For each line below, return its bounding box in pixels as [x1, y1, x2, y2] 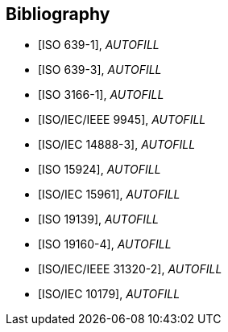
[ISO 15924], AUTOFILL [38, 162, 161, 177]
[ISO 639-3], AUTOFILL [38, 63, 162, 77]
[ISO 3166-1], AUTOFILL [38, 88, 164, 102]
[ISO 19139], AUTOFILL [38, 212, 159, 227]
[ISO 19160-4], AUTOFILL [38, 237, 172, 252]
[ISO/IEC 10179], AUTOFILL [38, 287, 180, 301]
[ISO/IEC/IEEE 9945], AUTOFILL [38, 113, 206, 127]
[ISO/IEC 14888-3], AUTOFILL [38, 137, 196, 152]
